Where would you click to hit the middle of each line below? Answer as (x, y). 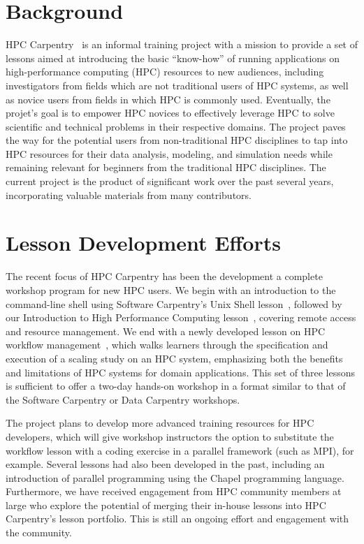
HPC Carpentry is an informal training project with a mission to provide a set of (182, 44)
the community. (39, 532)
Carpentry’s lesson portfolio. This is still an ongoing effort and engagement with (177, 519)
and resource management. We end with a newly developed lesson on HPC (166, 331)
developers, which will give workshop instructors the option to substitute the (170, 436)
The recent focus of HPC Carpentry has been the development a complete (164, 276)
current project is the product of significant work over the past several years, (170, 181)
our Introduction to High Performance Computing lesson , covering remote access (181, 317)
